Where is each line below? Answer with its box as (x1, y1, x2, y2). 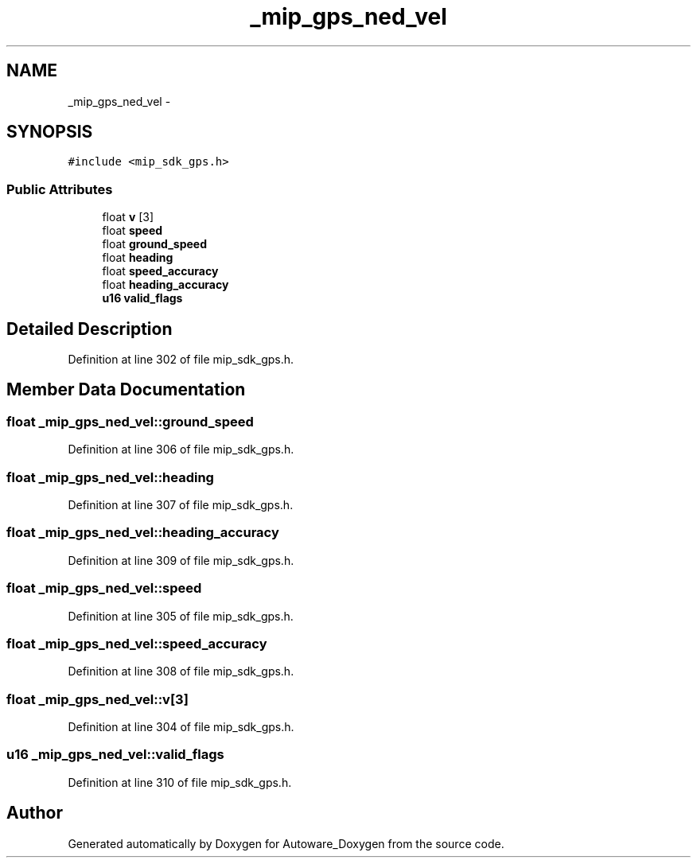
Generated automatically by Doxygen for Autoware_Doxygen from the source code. (68, 836, 504, 850)
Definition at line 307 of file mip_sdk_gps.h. (68, 498, 294, 512)
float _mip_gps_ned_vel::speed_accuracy (6, 635, 267, 652)
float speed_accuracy (102, 264, 219, 278)
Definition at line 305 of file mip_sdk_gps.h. (68, 609, 294, 623)
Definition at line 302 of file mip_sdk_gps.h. (68, 352, 294, 367)
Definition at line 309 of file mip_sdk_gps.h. (68, 553, 294, 567)
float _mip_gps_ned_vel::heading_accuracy (6, 524, 279, 541)
